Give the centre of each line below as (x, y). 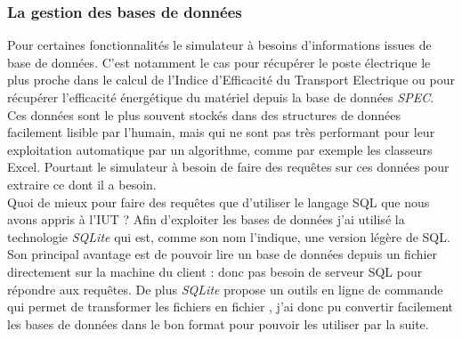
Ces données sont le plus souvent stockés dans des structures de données (204, 114)
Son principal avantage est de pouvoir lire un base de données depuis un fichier (223, 254)
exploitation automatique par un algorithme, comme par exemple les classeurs (220, 149)
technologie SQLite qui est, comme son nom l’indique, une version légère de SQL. (229, 236)
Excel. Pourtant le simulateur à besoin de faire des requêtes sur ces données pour (228, 167)
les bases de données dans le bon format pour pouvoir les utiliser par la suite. (218, 323)
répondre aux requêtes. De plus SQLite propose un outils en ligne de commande (225, 289)
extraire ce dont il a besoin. (82, 184)
